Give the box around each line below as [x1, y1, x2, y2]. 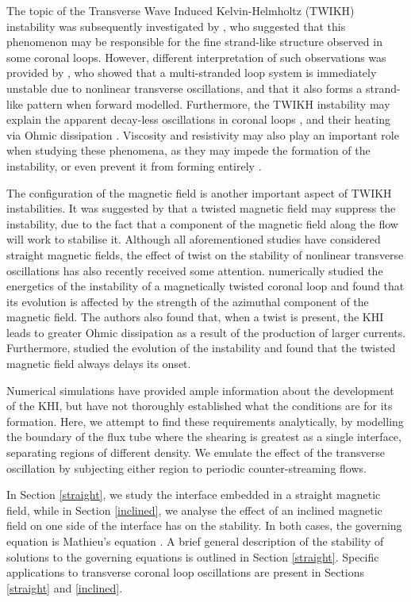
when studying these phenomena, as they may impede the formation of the [6, 142, 371, 159]
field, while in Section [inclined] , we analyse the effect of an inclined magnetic [6, 501, 382, 518]
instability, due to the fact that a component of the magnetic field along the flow [6, 215, 398, 232]
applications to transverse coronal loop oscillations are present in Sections [6, 564, 365, 581]
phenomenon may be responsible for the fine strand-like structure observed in [6, 33, 382, 50]
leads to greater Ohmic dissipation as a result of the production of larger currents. [6, 324, 406, 340]
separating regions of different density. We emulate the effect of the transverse [6, 444, 385, 461]
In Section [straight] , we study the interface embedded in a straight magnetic [6, 486, 381, 503]
